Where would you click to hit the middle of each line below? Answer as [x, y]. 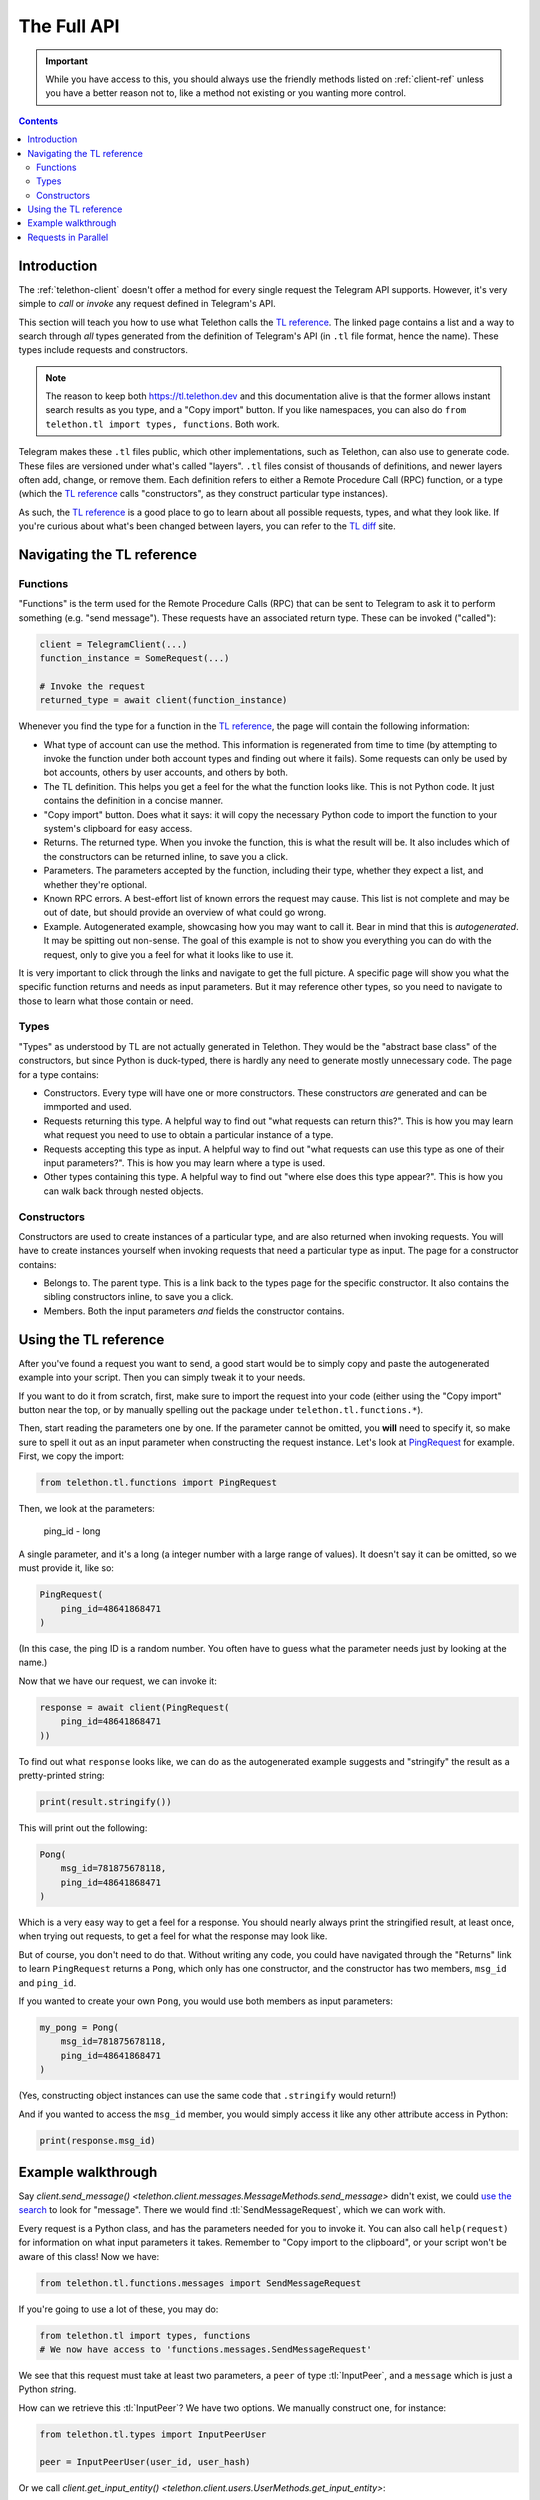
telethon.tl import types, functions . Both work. [162, 424]
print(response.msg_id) [98, 2140]
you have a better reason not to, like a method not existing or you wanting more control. [226, 93]
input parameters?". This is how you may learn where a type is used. [184, 1162]
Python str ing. [47, 2389]
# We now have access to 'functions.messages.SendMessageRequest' [205, 2349]
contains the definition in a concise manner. [133, 801]
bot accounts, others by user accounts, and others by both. [166, 772]
